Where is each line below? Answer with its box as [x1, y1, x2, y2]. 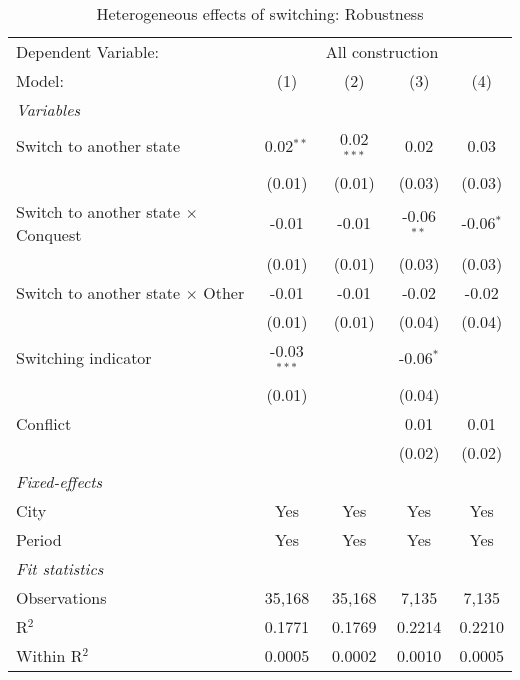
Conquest [16, 222, 82, 246]
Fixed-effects [16, 469, 103, 493]
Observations [16, 585, 107, 609]
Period [16, 527, 62, 551]
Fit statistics [16, 556, 104, 580]
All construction [325, 40, 439, 63]
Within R [16, 643, 83, 667]
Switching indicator [16, 346, 152, 370]
